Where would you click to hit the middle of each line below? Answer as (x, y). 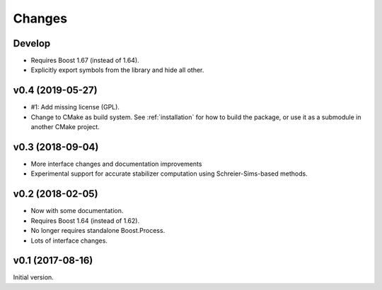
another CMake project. (65, 127)
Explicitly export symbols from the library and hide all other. (117, 70)
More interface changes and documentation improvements (116, 164)
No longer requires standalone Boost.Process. (98, 231)
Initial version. (34, 277)
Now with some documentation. (77, 211)
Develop (32, 43)
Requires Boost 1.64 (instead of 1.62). (85, 220)
